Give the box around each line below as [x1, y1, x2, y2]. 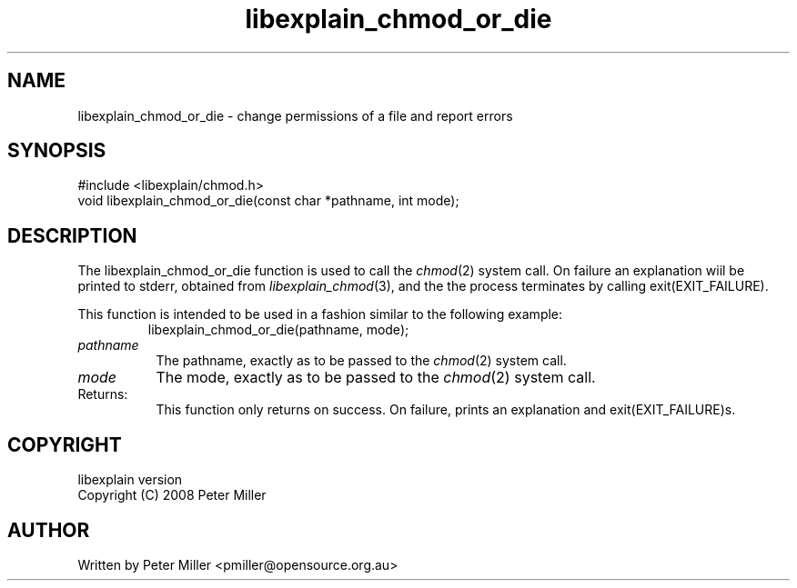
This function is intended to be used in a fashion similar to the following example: [77, 306, 563, 323]
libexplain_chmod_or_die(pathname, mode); [147, 322, 409, 338]
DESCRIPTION [7, 224, 137, 247]
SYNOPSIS [7, 139, 106, 163]
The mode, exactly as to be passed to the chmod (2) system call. [156, 368, 596, 387]
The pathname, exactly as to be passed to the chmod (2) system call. [156, 353, 567, 369]
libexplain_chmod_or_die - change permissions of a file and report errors [77, 107, 513, 124]
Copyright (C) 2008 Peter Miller [77, 487, 267, 503]
